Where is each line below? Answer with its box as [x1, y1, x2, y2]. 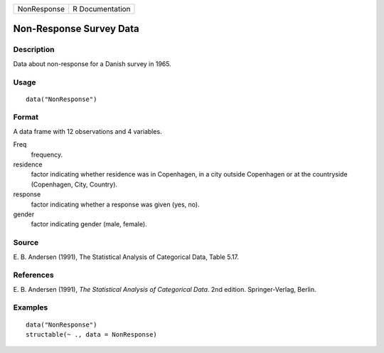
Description [13, 45, 55, 55]
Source [13, 238, 39, 248]
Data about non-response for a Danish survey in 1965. [13, 59, 172, 68]
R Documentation [72, 4, 131, 14]
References [13, 270, 54, 280]
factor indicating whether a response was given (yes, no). [31, 200, 200, 209]
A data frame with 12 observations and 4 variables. [13, 127, 163, 135]
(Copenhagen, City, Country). [31, 180, 117, 189]
